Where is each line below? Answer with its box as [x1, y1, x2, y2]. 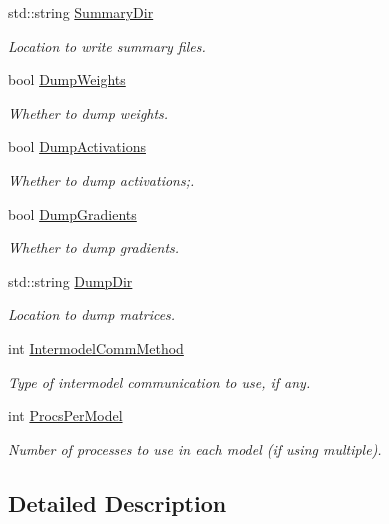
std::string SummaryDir [8, 2, 154, 22]
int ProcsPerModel [8, 405, 123, 426]
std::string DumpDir [8, 270, 133, 291]
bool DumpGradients [8, 203, 137, 224]
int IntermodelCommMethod [8, 337, 184, 358]
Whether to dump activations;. [8, 169, 195, 190]
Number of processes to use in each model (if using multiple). [8, 438, 382, 459]
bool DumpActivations [8, 136, 146, 157]
